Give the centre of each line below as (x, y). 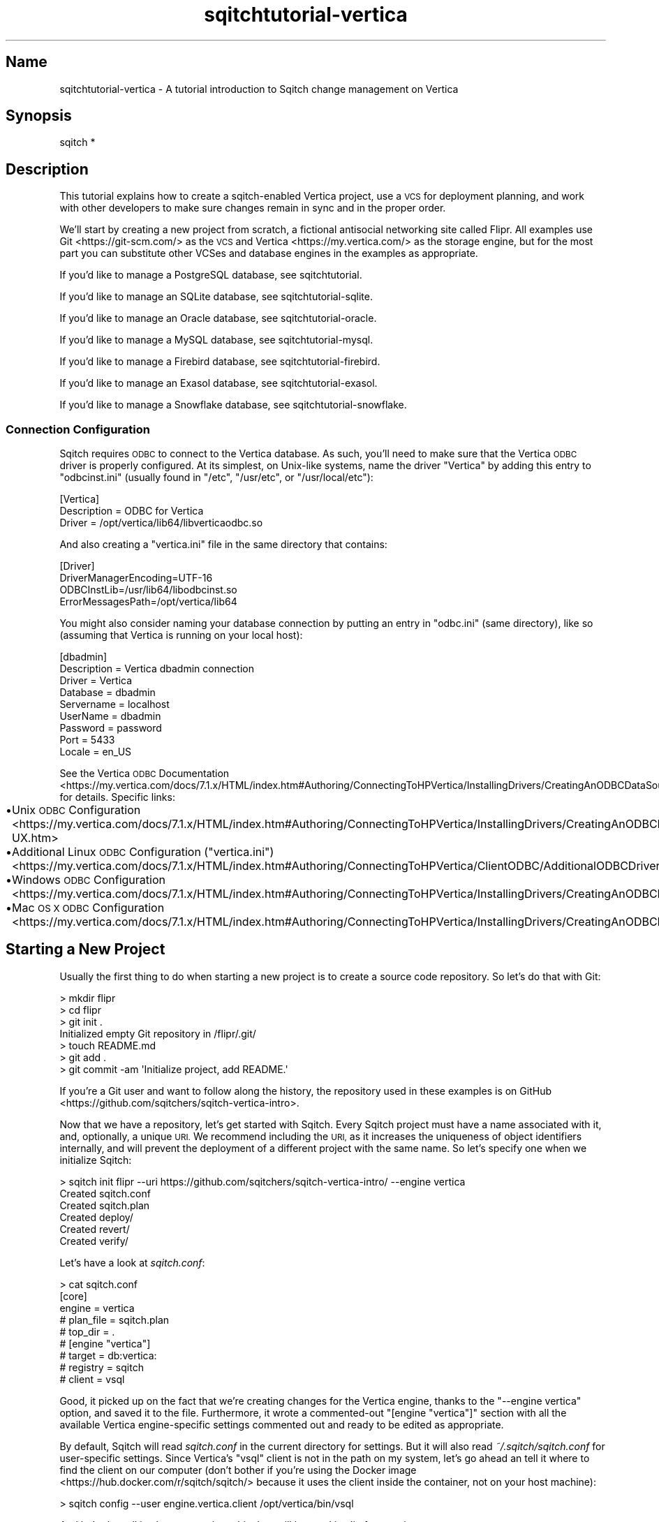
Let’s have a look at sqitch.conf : (132, 1262)
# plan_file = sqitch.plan (114, 1320)
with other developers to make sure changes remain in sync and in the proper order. (253, 208)
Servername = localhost (114, 704)
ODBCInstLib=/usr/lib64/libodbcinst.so (148, 590)
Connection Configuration (78, 429)
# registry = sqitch (102, 1367)
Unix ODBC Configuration (76, 810)
